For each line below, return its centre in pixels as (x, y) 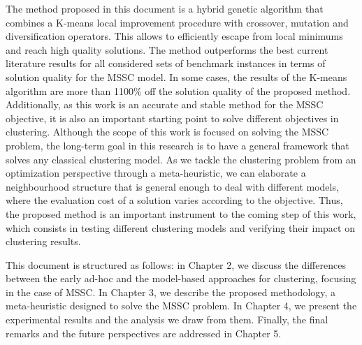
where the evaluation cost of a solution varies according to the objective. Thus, (174, 200)
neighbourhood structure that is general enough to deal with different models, (172, 186)
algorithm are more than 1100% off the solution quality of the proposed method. (178, 90)
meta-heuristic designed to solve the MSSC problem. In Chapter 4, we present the (181, 306)
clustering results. (43, 241)
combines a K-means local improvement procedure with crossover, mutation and (177, 22)
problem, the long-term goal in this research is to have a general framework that (178, 145)
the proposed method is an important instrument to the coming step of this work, (181, 213)
